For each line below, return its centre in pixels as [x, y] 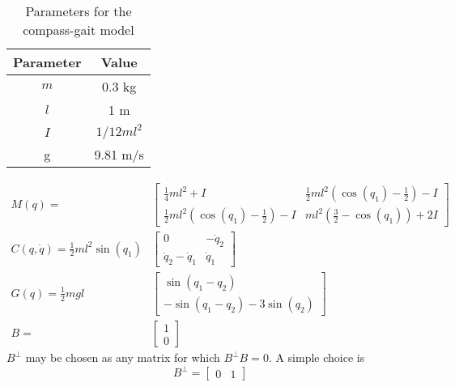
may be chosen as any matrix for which [123, 357]
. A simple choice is [317, 357]
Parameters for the [79, 11]
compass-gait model [79, 30]
